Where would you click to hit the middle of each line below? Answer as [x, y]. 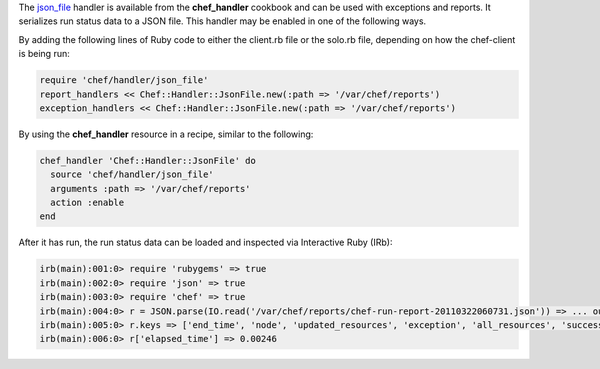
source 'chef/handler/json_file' [132, 174]
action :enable [87, 203]
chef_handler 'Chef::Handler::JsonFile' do [148, 160]
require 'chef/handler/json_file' [124, 80]
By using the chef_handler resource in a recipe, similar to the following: [166, 134]
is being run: [44, 54]
